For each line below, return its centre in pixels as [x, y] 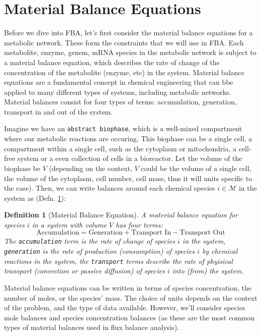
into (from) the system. [208, 271]
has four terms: [139, 224]
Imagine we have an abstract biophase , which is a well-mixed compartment [123, 128]
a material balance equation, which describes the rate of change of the [112, 62]
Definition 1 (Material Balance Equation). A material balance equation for [121, 215]
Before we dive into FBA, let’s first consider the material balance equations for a [128, 33]
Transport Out [202, 233]
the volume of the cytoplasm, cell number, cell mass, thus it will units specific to [128, 178]
